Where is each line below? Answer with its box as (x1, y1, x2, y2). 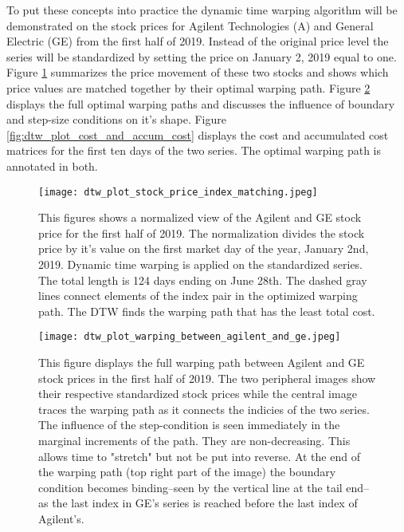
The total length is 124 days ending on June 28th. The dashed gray (38, 271, 367, 288)
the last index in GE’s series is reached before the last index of (52, 495, 358, 511)
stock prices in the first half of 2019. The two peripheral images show (38, 369, 376, 386)
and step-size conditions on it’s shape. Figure (6, 111, 226, 128)
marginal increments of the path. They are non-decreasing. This (38, 432, 351, 448)
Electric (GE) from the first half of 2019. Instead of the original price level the (6, 33, 389, 49)
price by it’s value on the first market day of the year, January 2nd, (38, 240, 369, 257)
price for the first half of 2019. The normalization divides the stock (38, 224, 365, 241)
